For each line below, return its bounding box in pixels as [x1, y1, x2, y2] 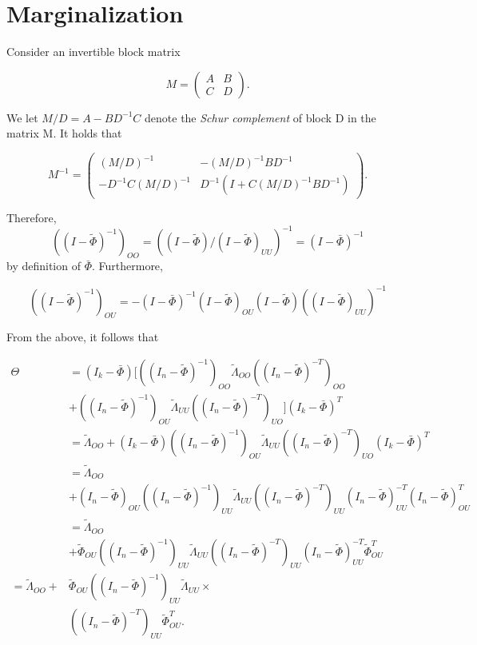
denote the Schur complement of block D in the [145, 109, 376, 125]
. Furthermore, [91, 257, 163, 274]
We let [6, 109, 38, 125]
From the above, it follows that [6, 328, 159, 345]
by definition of [6, 257, 81, 274]
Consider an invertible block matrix [6, 43, 181, 60]
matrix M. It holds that [6, 125, 122, 141]
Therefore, [6, 209, 57, 225]
